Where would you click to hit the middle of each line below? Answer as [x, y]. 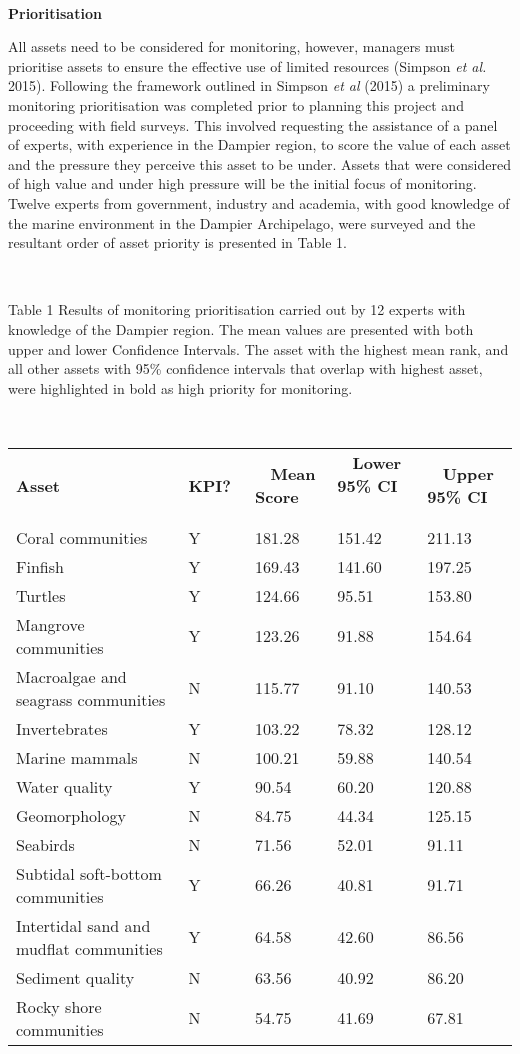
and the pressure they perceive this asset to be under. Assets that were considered [259, 163]
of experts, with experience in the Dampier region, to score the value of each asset [259, 144]
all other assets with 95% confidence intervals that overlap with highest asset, [245, 368]
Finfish [40, 566]
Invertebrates [62, 728]
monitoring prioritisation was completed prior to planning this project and [236, 104]
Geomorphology [71, 815]
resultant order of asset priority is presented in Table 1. [177, 242]
